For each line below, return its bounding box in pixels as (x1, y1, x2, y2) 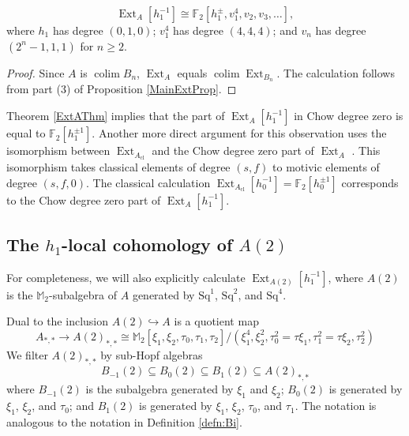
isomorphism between (6, 142, 111, 159)
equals (177, 64, 208, 81)
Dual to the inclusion (6, 313, 109, 329)
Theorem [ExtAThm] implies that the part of (6, 107, 225, 124)
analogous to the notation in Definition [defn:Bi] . (6, 413, 242, 430)
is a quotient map (174, 313, 259, 329)
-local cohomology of (61, 231, 233, 256)
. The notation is (295, 397, 377, 414)
